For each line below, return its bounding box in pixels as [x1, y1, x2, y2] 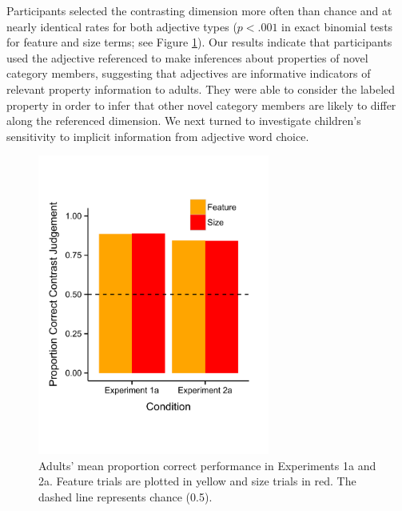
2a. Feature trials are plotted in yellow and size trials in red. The [38, 473, 356, 489]
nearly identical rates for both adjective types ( [6, 18, 237, 34]
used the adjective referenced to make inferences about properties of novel [6, 49, 368, 66]
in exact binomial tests [281, 18, 393, 34]
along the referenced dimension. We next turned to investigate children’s [6, 112, 361, 129]
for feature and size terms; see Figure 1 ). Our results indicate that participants [6, 34, 392, 50]
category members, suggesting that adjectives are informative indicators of [6, 65, 371, 82]
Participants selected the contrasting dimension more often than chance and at [6, 2, 392, 18]
